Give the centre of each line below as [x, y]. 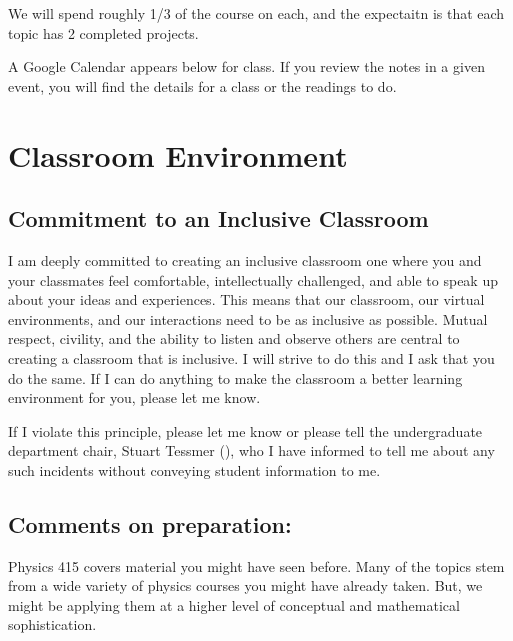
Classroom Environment [178, 154]
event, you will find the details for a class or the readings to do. [202, 85]
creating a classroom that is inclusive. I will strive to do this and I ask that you [251, 357]
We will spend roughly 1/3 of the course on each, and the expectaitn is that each [256, 13]
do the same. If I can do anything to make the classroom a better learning [235, 377]
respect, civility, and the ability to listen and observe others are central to [234, 338]
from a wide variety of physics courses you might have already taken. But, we [245, 585]
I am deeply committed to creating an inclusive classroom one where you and [245, 259]
